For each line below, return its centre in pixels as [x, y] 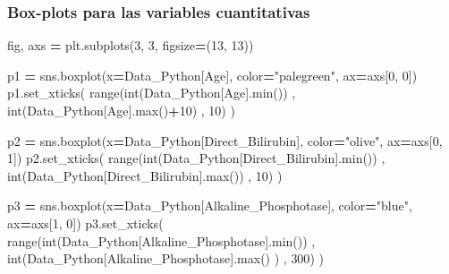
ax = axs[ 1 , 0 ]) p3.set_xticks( [85, 223]
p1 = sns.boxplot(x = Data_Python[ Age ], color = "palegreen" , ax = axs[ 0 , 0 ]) [212, 75]
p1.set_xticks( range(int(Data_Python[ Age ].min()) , [152, 93]
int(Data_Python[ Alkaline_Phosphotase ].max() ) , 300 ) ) [165, 258]
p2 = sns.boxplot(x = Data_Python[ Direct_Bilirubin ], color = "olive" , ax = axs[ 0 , [225, 140]
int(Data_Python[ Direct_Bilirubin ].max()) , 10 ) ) [145, 175]
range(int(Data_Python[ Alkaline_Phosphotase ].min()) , [161, 240]
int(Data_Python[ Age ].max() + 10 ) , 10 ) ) [121, 110]
